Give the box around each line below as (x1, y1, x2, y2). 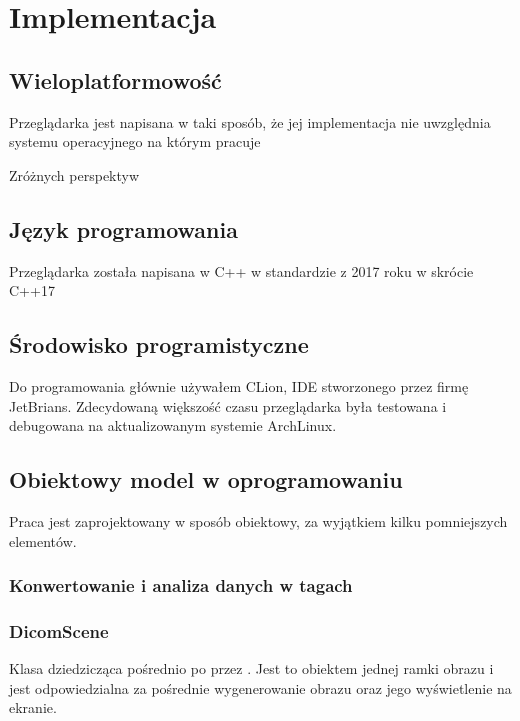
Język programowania (9, 213, 238, 244)
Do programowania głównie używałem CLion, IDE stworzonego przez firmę (9, 375, 469, 396)
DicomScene (9, 618, 109, 643)
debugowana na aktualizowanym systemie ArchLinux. (9, 415, 337, 436)
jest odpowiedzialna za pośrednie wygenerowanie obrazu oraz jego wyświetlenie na (9, 677, 512, 698)
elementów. (9, 530, 77, 551)
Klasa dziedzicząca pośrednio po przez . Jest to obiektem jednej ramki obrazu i (9, 658, 494, 679)
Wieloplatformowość (9, 64, 222, 95)
